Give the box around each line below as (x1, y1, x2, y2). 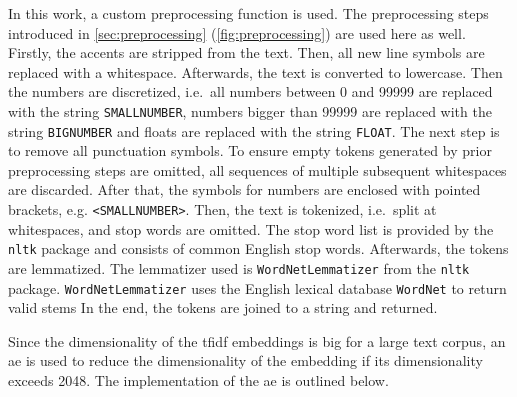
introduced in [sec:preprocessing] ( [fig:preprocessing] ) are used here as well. (8, 22, 466, 43)
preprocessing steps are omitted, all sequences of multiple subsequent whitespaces (8, 159, 507, 180)
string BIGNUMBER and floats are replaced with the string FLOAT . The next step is (8, 120, 500, 141)
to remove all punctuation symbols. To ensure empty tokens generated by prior (8, 140, 492, 161)
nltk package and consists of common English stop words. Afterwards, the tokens (8, 238, 509, 259)
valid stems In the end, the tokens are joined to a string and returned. (8, 297, 438, 318)
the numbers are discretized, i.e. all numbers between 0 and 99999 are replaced (8, 81, 493, 102)
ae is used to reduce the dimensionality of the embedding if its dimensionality (8, 350, 483, 371)
